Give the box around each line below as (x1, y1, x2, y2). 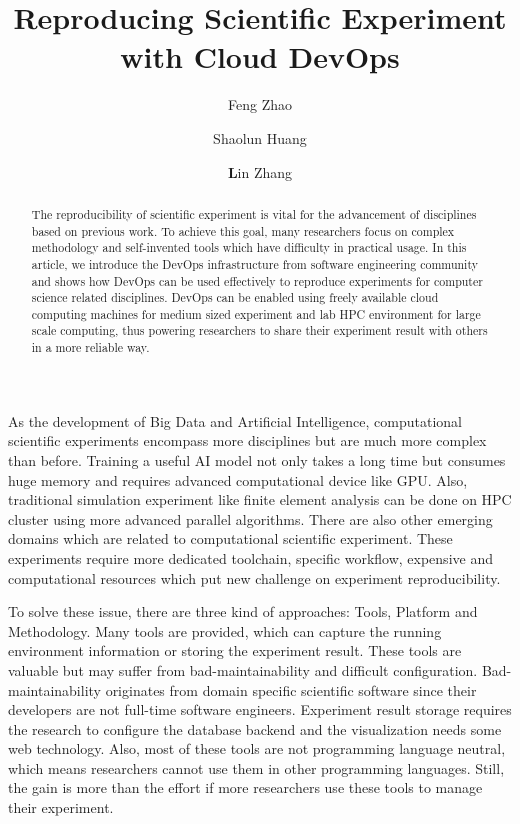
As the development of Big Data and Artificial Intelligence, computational (8, 410, 462, 431)
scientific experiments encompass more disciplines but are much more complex (8, 430, 487, 451)
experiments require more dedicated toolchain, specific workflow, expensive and (8, 547, 493, 568)
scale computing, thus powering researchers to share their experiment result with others (31, 322, 488, 339)
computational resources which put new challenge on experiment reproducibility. (8, 567, 501, 588)
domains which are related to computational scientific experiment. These (8, 528, 453, 549)
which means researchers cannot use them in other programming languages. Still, (8, 757, 505, 778)
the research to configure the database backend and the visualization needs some (8, 718, 502, 739)
